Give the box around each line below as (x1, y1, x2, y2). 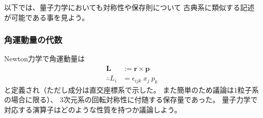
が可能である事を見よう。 (4, 12, 89, 22)
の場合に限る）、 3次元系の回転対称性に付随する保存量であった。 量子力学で (4, 94, 258, 105)
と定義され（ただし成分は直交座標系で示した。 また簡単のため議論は (4, 84, 234, 95)
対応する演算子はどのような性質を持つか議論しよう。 (4, 104, 182, 115)
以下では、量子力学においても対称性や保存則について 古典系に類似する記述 (4, 2, 255, 12)
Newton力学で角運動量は (4, 53, 85, 64)
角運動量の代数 (4, 33, 62, 46)
